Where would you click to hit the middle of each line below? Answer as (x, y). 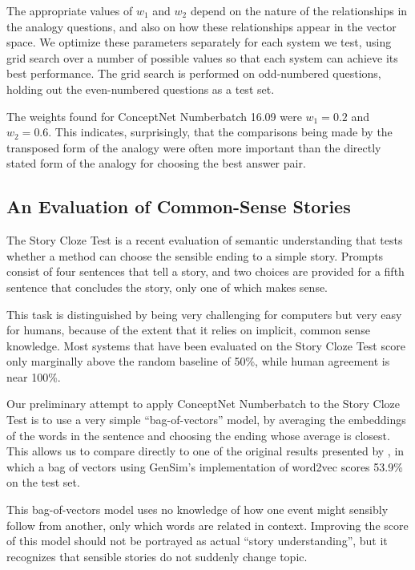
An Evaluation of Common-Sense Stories (179, 206)
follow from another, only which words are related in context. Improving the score (207, 525)
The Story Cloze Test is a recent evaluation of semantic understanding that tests (205, 240)
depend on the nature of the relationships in (299, 10)
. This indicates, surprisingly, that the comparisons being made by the (220, 132)
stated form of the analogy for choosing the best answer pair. (156, 163)
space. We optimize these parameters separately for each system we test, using (199, 42)
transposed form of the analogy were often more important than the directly (194, 147)
